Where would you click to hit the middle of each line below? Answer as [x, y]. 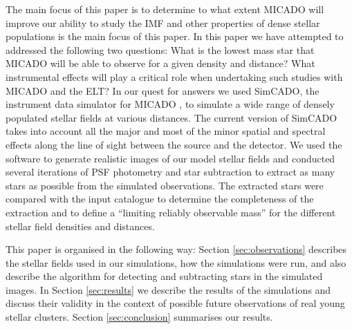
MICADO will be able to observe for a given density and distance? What [160, 63]
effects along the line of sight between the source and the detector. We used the [174, 144]
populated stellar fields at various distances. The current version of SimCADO [172, 117]
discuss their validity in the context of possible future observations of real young [175, 303]
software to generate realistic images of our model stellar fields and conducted [170, 158]
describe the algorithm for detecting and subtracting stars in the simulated [164, 276]
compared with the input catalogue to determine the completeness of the [160, 199]
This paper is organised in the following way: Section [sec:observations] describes [176, 249]
